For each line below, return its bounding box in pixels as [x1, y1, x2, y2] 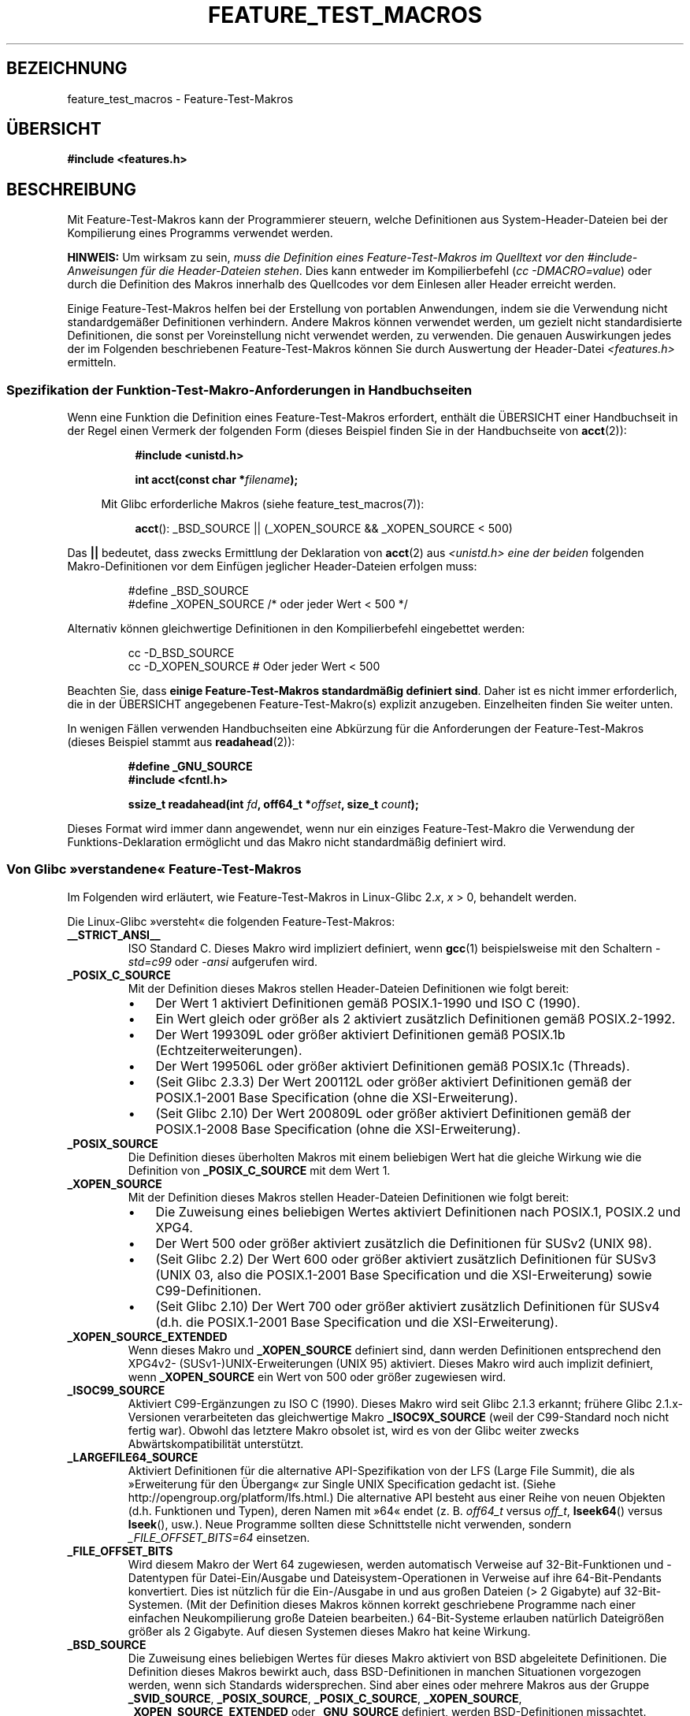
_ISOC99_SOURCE [67, 1383, 165, 1397]
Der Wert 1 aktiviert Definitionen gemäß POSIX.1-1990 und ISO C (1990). [155, 994, 581, 1011]
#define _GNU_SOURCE [128, 760, 253, 774]
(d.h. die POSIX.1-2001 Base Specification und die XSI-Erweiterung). [155, 1313, 558, 1330]
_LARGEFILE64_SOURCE [67, 1450, 198, 1464]
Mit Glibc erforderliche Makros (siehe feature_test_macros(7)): [101, 497, 425, 511]
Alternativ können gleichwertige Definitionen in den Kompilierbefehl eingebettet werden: [67, 622, 525, 636]
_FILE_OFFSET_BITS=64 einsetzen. [128, 1530, 310, 1544]
